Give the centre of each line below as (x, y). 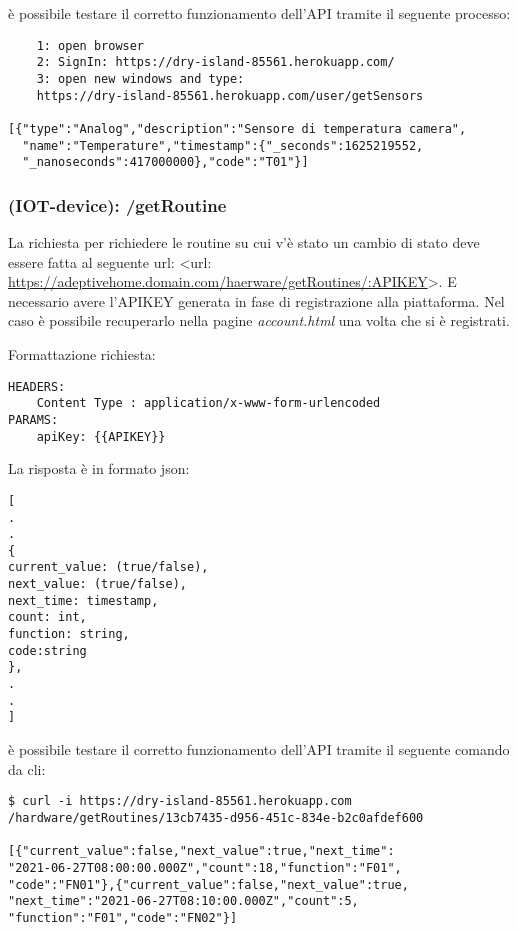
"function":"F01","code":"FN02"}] (123, 917)
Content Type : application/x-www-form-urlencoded (208, 403)
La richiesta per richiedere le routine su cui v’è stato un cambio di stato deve (244, 242)
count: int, (47, 617)
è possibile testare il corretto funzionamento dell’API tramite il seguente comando (259, 749)
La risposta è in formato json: (99, 468)
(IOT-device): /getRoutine (117, 204)
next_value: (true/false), (97, 584)
